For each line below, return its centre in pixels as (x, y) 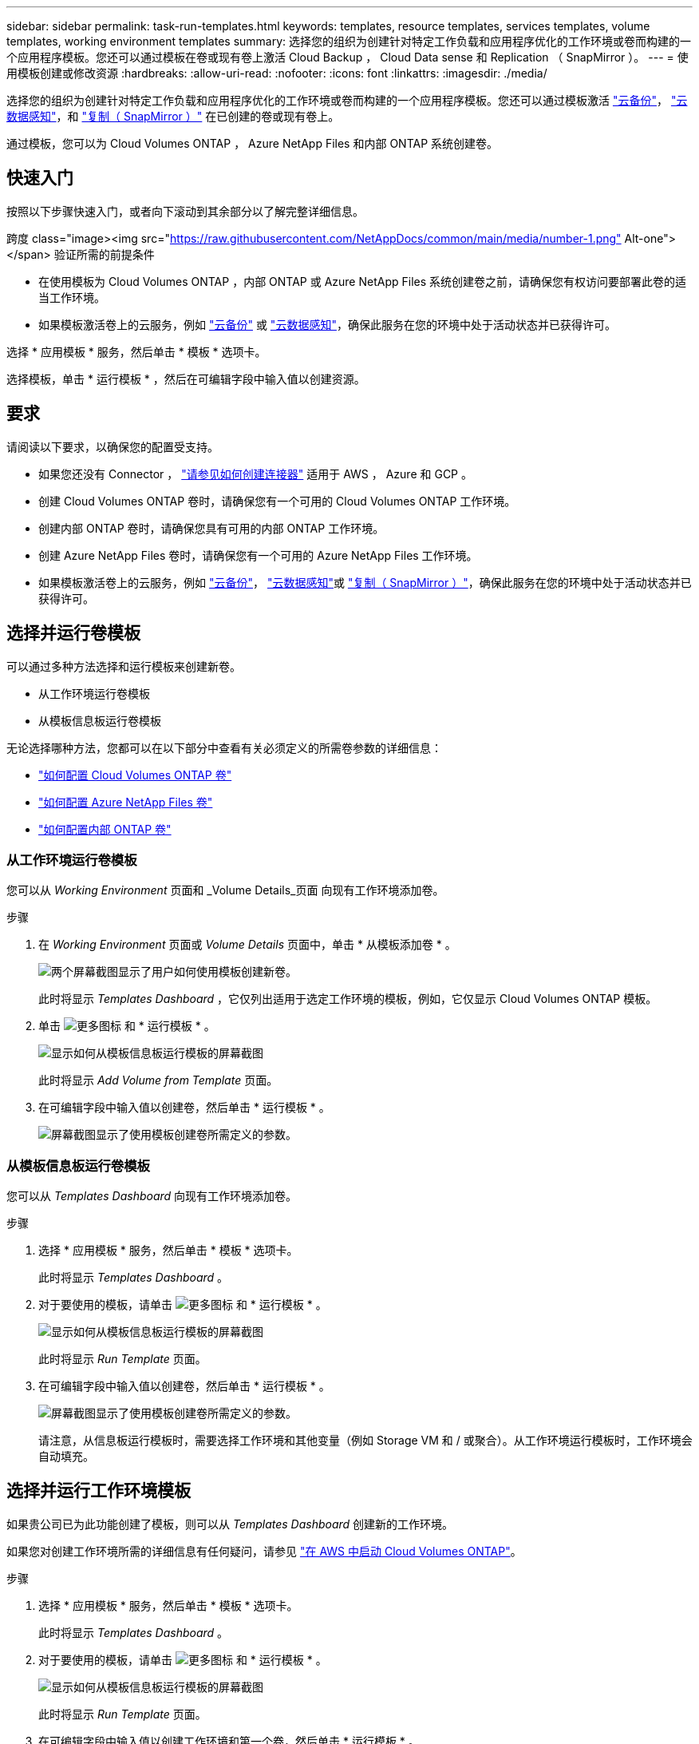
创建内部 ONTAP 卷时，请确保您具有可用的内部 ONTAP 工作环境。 (211, 528)
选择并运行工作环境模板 (99, 1491)
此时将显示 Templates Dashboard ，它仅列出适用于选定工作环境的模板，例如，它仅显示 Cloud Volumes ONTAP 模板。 (348, 999)
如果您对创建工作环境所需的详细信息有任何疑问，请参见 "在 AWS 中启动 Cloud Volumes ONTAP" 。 (264, 1551)
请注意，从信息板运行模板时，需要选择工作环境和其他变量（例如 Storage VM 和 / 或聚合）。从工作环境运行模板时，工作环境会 (365, 1441)
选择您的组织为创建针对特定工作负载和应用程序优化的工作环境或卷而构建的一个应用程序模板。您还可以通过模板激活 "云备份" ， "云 (347, 100)
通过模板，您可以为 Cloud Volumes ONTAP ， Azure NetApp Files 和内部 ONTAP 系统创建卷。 (253, 143)
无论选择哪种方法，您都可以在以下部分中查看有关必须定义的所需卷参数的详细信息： (224, 747)
